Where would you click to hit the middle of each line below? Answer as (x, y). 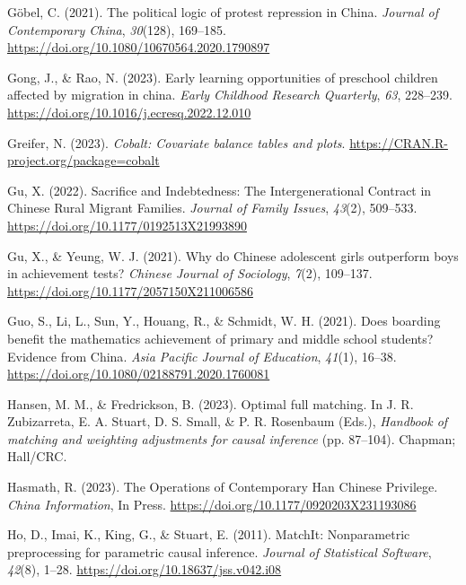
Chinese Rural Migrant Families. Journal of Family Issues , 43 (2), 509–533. (212, 208)
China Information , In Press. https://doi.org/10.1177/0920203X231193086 (212, 504)
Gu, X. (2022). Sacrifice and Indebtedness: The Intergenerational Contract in (220, 190)
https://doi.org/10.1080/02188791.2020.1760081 (139, 374)
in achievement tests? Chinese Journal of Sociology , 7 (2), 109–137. (190, 273)
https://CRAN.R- (399, 142)
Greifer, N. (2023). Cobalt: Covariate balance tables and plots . (176, 142)
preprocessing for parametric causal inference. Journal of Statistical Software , (220, 551)
